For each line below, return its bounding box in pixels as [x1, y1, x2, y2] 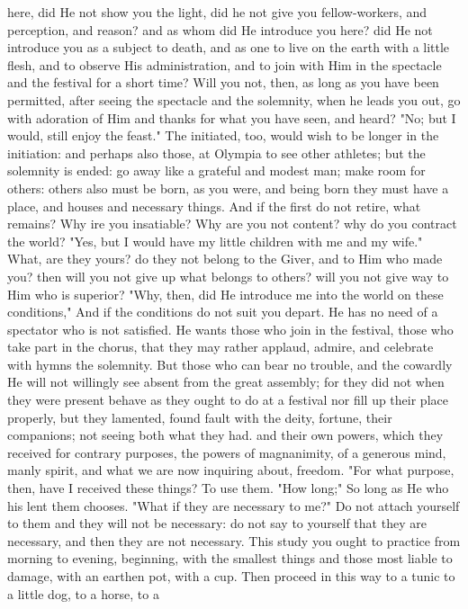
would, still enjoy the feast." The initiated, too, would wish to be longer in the [7, 126, 439, 145]
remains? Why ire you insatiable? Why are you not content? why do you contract [7, 214, 457, 233]
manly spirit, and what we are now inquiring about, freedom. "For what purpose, [7, 461, 454, 479]
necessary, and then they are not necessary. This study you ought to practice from [7, 531, 461, 550]
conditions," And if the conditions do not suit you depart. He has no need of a [7, 302, 438, 321]
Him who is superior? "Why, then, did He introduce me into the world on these [7, 284, 444, 303]
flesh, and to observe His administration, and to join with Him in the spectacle [7, 55, 442, 74]
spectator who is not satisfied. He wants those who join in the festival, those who [7, 319, 454, 338]
